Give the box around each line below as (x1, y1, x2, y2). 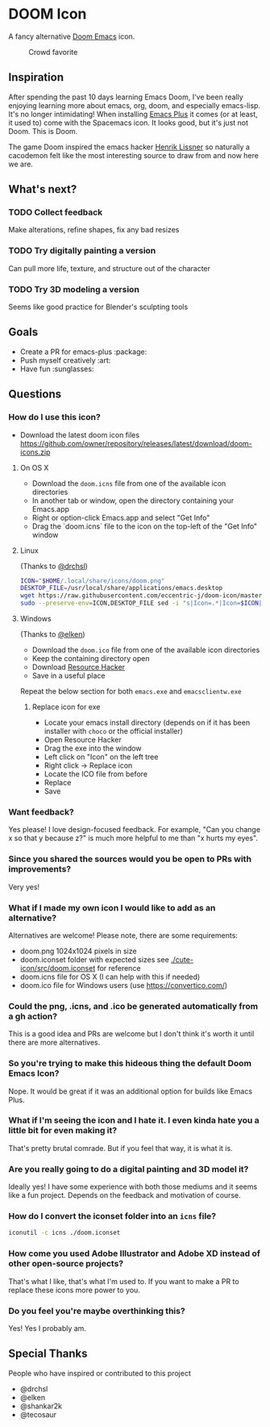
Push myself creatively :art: (19, 355, 111, 365)
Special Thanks (8, 1347, 88, 1361)
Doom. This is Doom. (8, 126, 78, 136)
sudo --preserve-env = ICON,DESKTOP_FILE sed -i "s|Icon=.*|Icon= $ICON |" (19, 599, 266, 608)
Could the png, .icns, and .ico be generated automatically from (8, 1000, 259, 1011)
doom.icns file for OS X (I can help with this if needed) (19, 972, 201, 981)
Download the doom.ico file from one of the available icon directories (31, 645, 260, 655)
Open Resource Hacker (44, 735, 123, 745)
